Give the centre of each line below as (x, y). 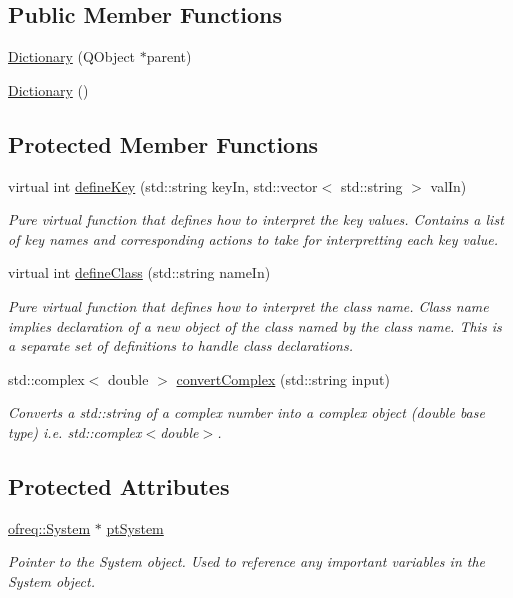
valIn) (448, 185)
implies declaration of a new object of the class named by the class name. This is (255, 325)
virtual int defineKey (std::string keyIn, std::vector (163, 185)
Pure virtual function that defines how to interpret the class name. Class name (248, 305)
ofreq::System (49, 527)
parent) (169, 56)
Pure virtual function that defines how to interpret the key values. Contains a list (256, 219)
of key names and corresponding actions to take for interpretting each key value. (253, 238)
